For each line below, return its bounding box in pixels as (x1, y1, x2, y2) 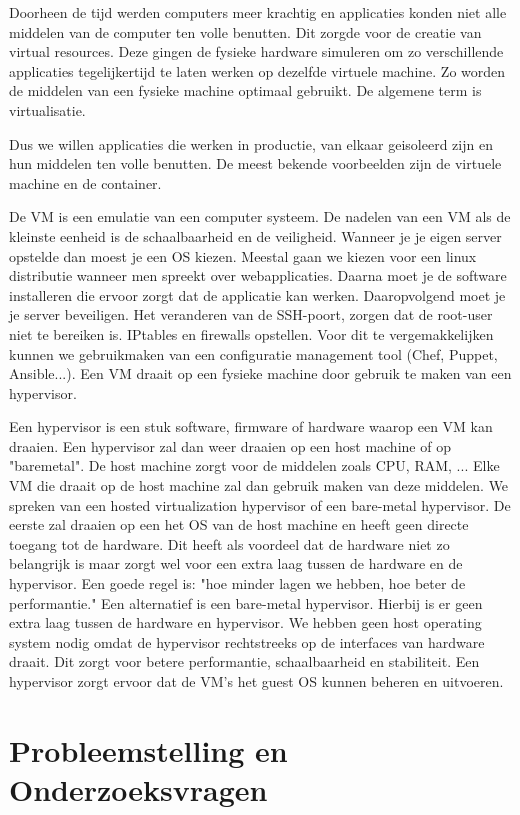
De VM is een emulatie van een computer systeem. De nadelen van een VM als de (9, 206, 511, 227)
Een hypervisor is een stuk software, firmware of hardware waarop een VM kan (9, 416, 493, 437)
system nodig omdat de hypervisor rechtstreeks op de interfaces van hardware (9, 631, 485, 652)
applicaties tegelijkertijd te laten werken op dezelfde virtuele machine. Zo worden (9, 60, 506, 81)
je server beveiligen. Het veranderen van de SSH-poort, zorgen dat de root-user (9, 304, 493, 325)
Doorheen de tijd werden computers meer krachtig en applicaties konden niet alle (9, 2, 507, 22)
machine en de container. (9, 172, 162, 193)
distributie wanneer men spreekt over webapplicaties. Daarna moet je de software (9, 265, 507, 286)
